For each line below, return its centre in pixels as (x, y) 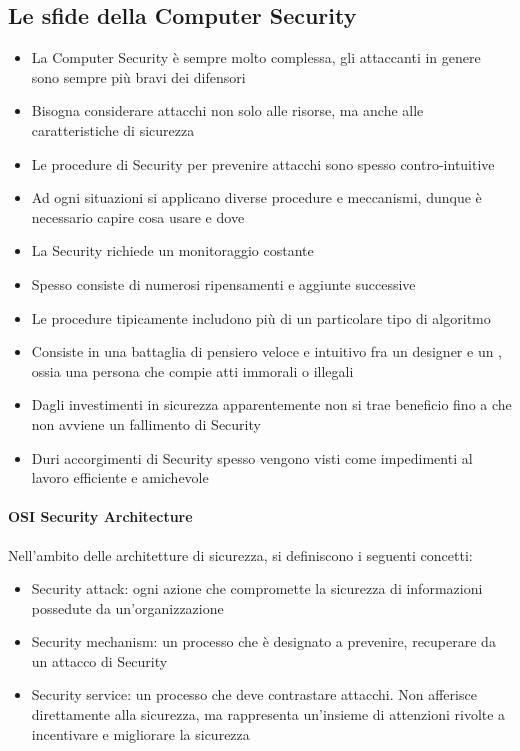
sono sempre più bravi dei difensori (138, 76)
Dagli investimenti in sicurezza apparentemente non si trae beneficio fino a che (271, 404)
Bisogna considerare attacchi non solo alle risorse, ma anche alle (227, 110)
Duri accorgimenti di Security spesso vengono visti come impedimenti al (252, 457)
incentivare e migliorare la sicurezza (140, 733)
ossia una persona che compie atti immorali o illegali (192, 370)
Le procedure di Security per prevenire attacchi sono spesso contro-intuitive (263, 163)
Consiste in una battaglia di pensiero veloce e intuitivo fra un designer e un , (267, 351)
